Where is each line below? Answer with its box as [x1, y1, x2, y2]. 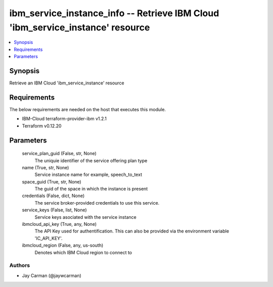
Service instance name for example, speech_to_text [34, 172, 143, 178]
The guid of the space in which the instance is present [34, 186, 148, 192]
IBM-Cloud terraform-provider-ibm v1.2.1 [22, 116, 107, 122]
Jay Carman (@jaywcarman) [22, 272, 82, 278]
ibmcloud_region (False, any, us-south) [22, 243, 104, 249]
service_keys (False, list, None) [22, 207, 87, 213]
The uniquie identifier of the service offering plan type [34, 157, 148, 164]
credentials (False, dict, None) [22, 193, 85, 199]
